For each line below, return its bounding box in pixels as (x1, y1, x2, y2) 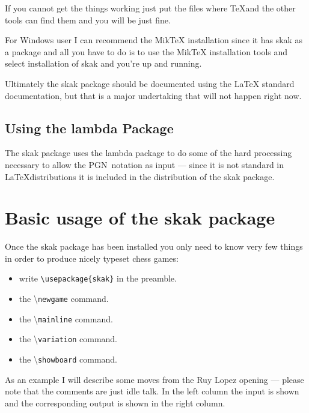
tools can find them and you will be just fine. (5, 13, 171, 26)
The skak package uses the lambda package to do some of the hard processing (5, 146, 292, 159)
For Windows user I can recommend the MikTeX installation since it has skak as (5, 34, 303, 46)
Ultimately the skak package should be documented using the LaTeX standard (5, 77, 295, 89)
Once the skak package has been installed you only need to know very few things (5, 240, 303, 253)
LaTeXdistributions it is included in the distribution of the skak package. (5, 170, 275, 182)
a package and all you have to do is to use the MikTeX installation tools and (5, 45, 288, 58)
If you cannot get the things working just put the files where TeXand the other (5, 2, 296, 14)
